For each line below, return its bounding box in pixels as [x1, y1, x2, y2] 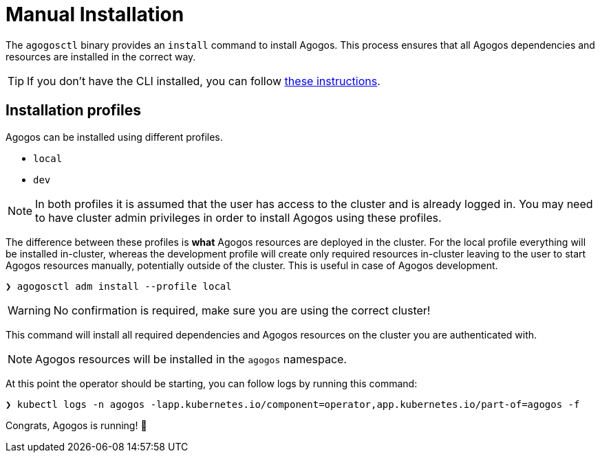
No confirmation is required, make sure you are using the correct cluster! [53, 303, 431, 317]
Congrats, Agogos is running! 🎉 [6, 419, 147, 431]
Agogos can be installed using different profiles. [6, 130, 223, 143]
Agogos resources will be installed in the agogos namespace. [35, 352, 347, 366]
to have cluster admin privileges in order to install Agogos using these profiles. [35, 210, 442, 225]
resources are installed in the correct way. [6, 50, 196, 62]
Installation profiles [6, 102, 141, 119]
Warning [8, 303, 51, 317]
